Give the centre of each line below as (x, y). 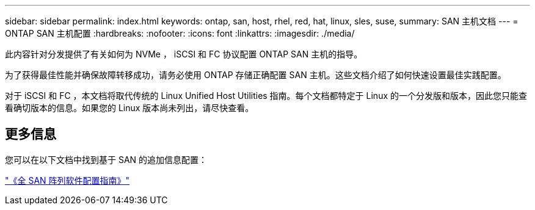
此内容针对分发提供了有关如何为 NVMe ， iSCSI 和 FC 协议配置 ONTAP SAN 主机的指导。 (184, 54)
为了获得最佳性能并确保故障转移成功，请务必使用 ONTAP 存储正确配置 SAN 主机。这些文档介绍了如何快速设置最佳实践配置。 (256, 75)
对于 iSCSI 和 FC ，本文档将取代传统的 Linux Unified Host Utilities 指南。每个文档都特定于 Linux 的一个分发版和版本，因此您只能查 (266, 96)
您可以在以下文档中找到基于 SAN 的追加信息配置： (106, 159)
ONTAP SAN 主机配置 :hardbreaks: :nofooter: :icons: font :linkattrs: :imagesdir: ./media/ (180, 33)
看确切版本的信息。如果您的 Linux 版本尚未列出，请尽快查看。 (129, 108)
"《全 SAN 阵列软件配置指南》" (67, 180)
